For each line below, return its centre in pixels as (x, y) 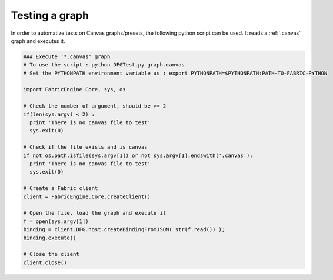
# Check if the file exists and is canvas (85, 147)
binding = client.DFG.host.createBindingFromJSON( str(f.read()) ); (124, 230)
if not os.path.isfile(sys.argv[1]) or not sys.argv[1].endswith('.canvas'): (138, 155)
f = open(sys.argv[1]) (56, 221)
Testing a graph (50, 15)
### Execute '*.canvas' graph (67, 56)
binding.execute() (50, 238)
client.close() (45, 262)
